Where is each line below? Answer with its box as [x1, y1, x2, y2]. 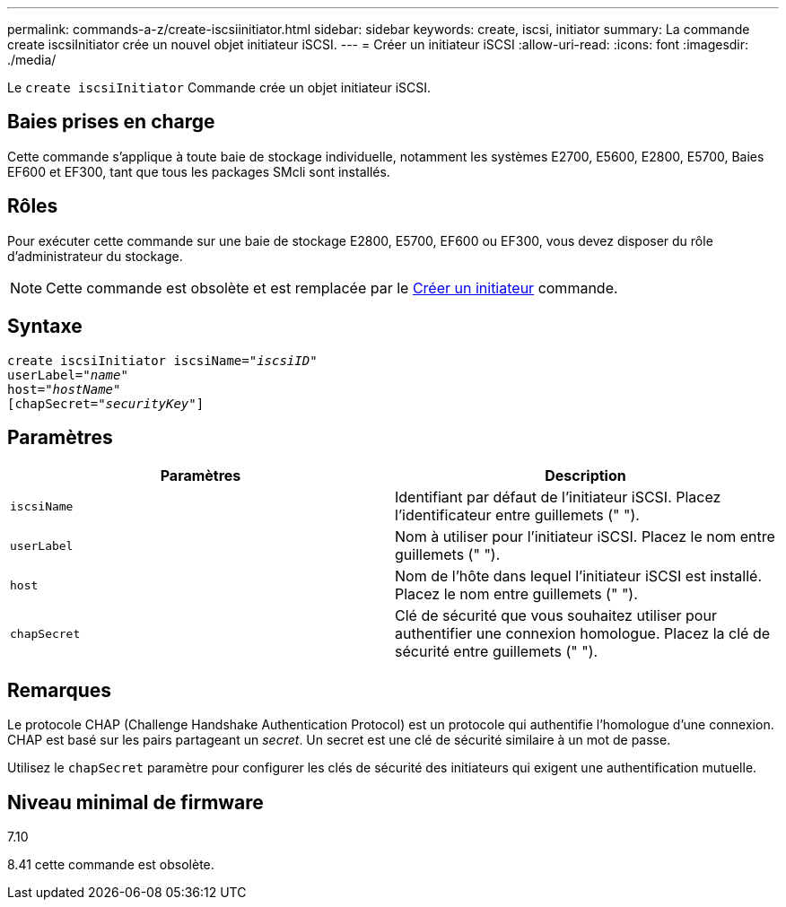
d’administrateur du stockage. [7, 248, 183, 264]
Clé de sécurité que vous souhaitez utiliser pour [395, 606, 717, 625]
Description [545, 467, 626, 485]
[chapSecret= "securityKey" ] [7, 396, 205, 411]
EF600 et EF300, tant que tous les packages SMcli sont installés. [7, 163, 390, 179]
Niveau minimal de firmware [7, 790, 264, 814]
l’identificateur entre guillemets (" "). [395, 506, 640, 525]
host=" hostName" [7, 381, 121, 397]
